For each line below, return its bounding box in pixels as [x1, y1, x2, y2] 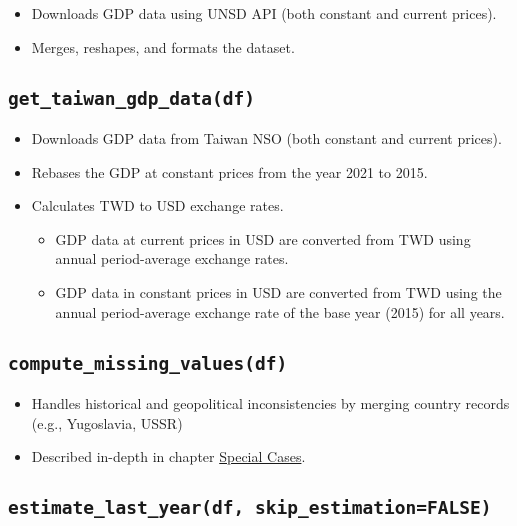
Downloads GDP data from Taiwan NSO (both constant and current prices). [31, 127, 502, 148]
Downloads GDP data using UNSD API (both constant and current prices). [31, 3, 497, 23]
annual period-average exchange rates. [55, 248, 289, 269]
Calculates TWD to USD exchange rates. [31, 195, 284, 216]
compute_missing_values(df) [8, 352, 288, 374]
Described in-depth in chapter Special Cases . [31, 446, 306, 467]
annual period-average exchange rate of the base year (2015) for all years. [55, 301, 505, 322]
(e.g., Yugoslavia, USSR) [31, 412, 183, 433]
